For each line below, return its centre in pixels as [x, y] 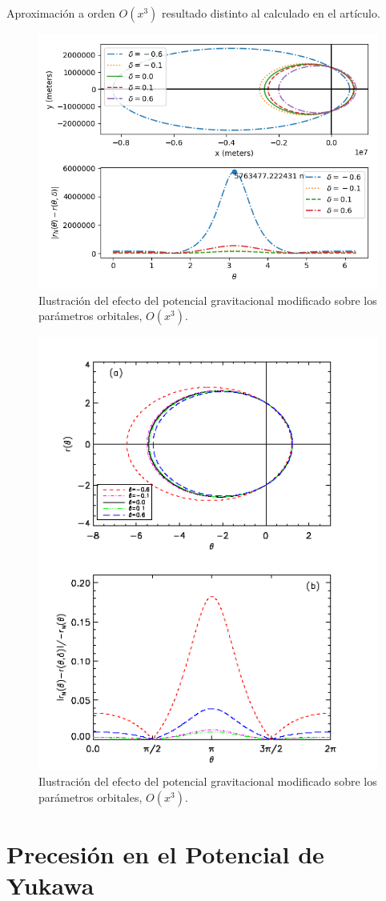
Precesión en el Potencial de [165, 854]
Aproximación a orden [61, 13]
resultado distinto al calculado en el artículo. [271, 13]
